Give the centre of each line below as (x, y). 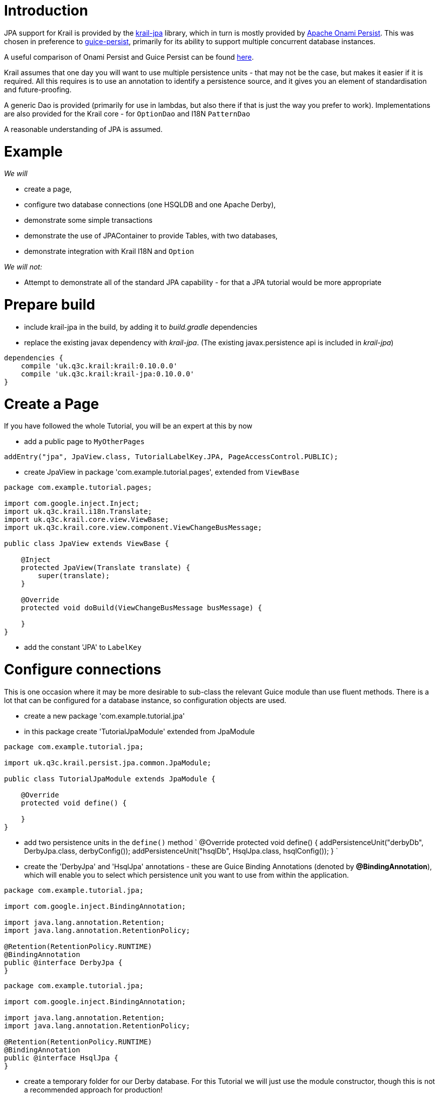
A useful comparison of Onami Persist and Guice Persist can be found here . (129, 57)
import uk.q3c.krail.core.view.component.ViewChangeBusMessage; (133, 528)
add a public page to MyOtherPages (85, 442)
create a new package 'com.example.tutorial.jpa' (105, 716)
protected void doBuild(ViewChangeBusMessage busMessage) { (141, 608)
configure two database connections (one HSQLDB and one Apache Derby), (150, 205)
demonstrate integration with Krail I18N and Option (109, 251)
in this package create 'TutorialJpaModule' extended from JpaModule (139, 731)
